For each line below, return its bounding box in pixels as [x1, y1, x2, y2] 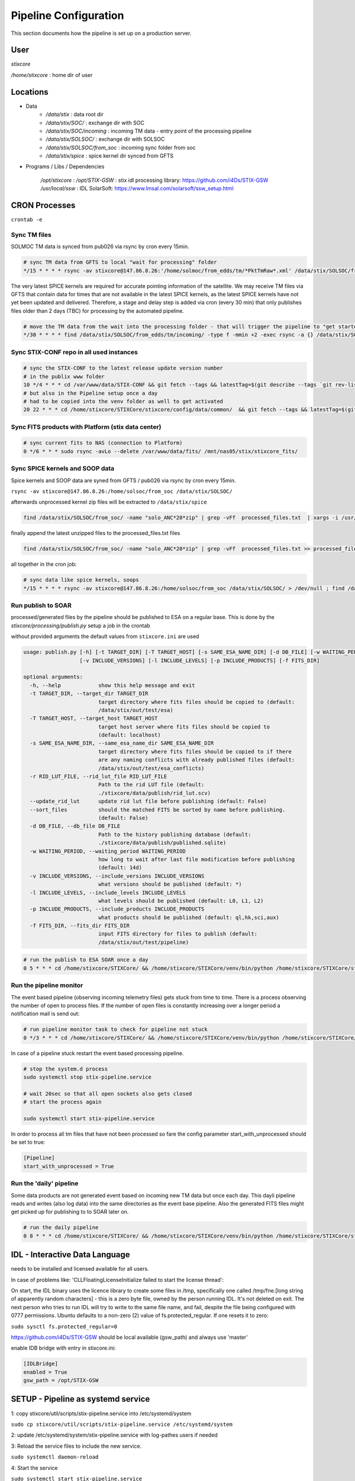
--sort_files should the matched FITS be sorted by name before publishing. [30, 806, 286, 813]
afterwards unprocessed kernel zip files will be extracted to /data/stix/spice [11, 498, 207, 506]
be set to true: [11, 1139, 46, 1146]
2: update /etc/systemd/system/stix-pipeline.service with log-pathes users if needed [11, 1431, 218, 1439]
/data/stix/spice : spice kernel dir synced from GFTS [46, 152, 174, 159]
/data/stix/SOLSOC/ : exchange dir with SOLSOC [46, 136, 165, 143]
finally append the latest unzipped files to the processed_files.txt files [11, 530, 180, 537]
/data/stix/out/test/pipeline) [98, 939, 189, 945]
